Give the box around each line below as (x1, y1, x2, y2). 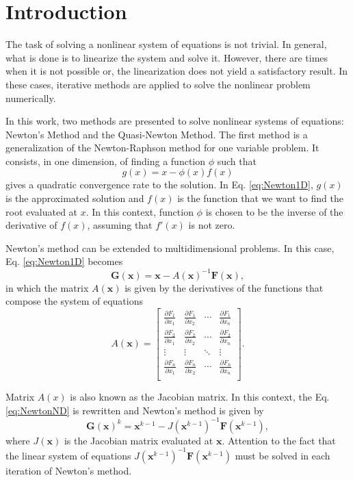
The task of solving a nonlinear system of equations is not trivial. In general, (5, 37, 327, 51)
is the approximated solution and (5, 191, 144, 205)
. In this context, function (86, 204, 194, 218)
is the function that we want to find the (177, 191, 343, 205)
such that (217, 153, 257, 168)
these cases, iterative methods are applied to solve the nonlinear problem (5, 77, 311, 91)
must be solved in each (235, 448, 330, 462)
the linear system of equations (5, 448, 131, 462)
